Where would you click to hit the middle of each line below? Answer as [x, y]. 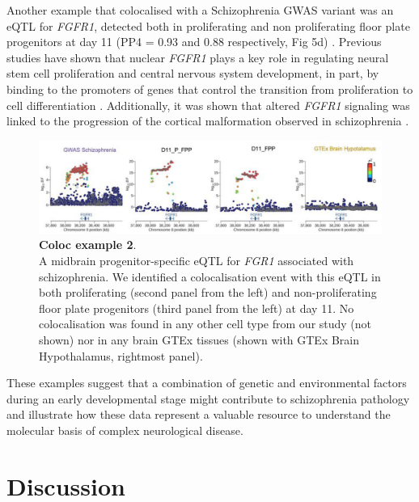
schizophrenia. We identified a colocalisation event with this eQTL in [210, 276]
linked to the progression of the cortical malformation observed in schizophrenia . [208, 121]
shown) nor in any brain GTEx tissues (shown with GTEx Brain [199, 340]
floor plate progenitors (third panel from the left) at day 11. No [197, 308]
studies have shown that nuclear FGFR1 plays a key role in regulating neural [198, 57]
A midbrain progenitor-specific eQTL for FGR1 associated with [197, 261]
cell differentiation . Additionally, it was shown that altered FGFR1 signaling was [208, 105]
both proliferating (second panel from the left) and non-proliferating [208, 292]
